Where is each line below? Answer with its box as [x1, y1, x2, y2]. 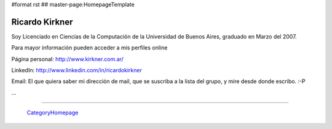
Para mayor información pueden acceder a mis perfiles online [11, 44, 168, 51]
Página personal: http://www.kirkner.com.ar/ [11, 55, 124, 62]
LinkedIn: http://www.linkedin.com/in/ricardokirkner [11, 67, 143, 74]
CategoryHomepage [26, 109, 79, 116]
